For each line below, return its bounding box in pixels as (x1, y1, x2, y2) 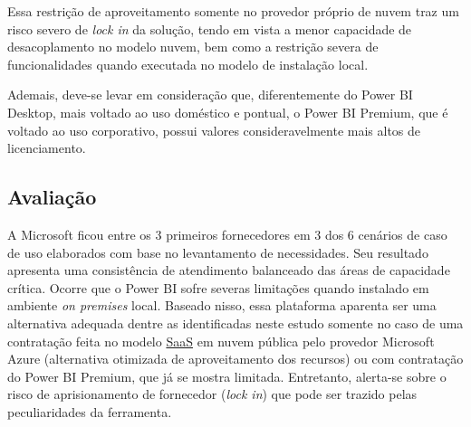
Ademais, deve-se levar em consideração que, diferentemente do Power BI (7, 85, 413, 104)
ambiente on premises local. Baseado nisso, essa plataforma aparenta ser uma (7, 296, 437, 315)
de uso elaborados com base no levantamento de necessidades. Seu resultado (7, 242, 428, 261)
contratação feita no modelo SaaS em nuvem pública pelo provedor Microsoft (7, 331, 435, 350)
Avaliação (7, 183, 97, 211)
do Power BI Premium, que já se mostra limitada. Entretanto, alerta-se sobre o (7, 366, 447, 385)
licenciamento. (7, 138, 86, 157)
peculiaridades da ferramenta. (7, 402, 172, 421)
